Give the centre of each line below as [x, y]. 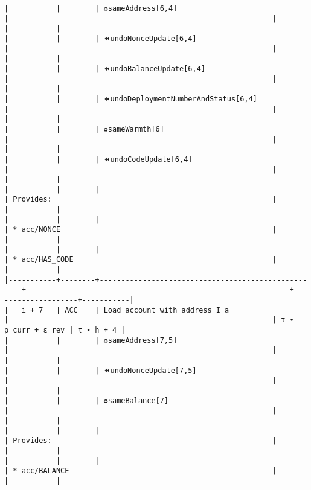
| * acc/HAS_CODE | [141, 260]
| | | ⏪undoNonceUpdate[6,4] [101, 38]
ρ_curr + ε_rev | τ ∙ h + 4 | [65, 330]
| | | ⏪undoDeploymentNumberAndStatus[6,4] [131, 99]
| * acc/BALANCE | [141, 471]
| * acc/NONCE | [141, 230]
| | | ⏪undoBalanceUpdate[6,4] [105, 68]
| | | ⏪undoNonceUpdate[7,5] [101, 370]
